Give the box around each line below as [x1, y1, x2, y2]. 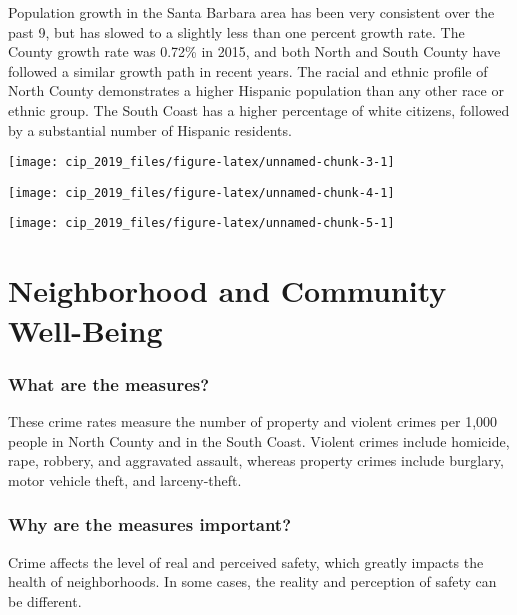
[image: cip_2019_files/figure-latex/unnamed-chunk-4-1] [8, 185, 395, 200]
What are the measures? [8, 371, 210, 396]
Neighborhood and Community [8, 270, 447, 311]
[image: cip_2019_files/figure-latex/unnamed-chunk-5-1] [8, 216, 395, 231]
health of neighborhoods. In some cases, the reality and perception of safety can [8, 571, 497, 592]
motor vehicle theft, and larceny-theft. [8, 469, 242, 490]
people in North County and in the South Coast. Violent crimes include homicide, [8, 430, 510, 451]
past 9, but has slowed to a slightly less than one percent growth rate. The [8, 21, 465, 42]
